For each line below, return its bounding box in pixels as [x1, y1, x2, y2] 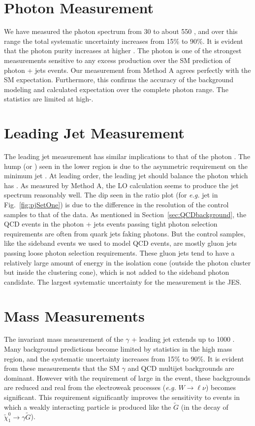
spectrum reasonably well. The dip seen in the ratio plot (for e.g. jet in [4, 190, 218, 200]
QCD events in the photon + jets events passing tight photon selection [4, 219, 218, 229]
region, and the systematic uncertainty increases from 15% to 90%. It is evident [4, 353, 244, 363]
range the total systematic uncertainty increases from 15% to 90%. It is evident [4, 35, 243, 46]
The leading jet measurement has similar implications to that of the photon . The [4, 151, 251, 161]
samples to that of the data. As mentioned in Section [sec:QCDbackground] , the [4, 209, 247, 219]
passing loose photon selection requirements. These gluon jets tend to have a [4, 247, 235, 258]
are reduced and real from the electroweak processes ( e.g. [4, 382, 176, 393]
